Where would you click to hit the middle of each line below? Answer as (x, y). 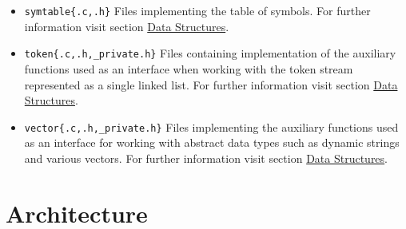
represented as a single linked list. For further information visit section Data (211, 84)
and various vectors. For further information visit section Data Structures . (206, 158)
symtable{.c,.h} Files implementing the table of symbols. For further (197, 10)
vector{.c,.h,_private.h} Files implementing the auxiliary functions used (211, 126)
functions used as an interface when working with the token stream (189, 68)
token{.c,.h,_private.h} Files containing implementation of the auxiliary (210, 53)
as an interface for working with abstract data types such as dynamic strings (212, 142)
